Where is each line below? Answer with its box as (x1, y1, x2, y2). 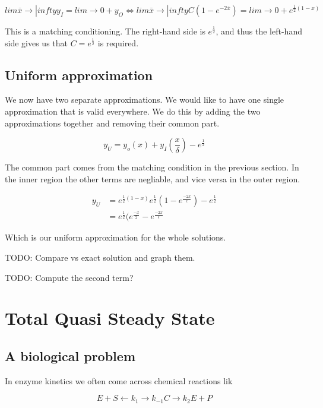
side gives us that (5, 36, 68, 49)
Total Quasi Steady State (5, 306, 215, 330)
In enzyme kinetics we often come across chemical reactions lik (5, 374, 233, 387)
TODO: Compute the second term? (5, 271, 134, 283)
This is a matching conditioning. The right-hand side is (5, 25, 205, 37)
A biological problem (5, 346, 135, 365)
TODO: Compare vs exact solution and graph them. (5, 251, 195, 263)
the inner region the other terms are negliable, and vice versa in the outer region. (5, 172, 300, 185)
